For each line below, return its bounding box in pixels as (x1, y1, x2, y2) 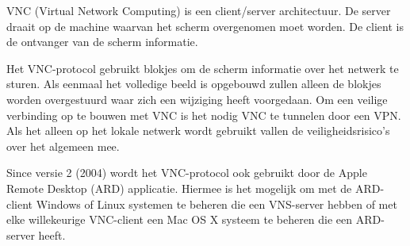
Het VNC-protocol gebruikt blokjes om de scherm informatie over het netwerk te (6, 60, 399, 76)
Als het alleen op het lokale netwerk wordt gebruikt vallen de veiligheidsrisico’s (6, 122, 390, 139)
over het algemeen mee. (6, 137, 120, 154)
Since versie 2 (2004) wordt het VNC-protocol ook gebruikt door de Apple (6, 164, 367, 181)
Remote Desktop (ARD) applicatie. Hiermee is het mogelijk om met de (6, 179, 352, 196)
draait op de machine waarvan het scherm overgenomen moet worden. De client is (6, 17, 404, 34)
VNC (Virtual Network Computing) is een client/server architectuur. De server (6, 2, 391, 18)
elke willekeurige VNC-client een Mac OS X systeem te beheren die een (6, 211, 353, 228)
